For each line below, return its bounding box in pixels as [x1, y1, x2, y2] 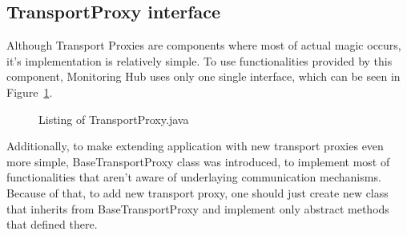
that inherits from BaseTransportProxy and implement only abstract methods [6, 200, 389, 217]
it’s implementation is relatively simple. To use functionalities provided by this [6, 52, 393, 69]
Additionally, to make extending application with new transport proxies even [6, 137, 384, 154]
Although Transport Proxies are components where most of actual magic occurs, [6, 37, 401, 54]
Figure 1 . [6, 83, 53, 100]
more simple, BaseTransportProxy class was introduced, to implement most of [6, 153, 390, 169]
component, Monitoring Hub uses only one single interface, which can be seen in [6, 68, 401, 85]
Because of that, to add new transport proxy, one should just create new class [6, 184, 389, 201]
